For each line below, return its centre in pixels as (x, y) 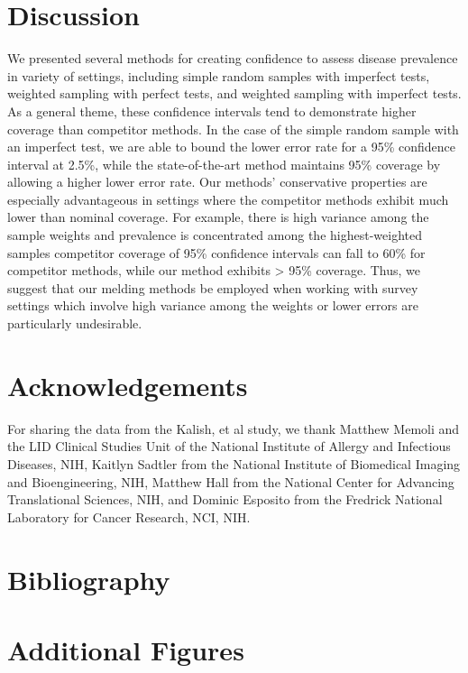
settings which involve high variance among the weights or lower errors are (213, 305)
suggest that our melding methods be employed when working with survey (213, 287)
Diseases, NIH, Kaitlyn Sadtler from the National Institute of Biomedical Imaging (234, 463)
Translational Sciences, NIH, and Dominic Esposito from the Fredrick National (225, 499)
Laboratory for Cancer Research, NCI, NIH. (129, 516)
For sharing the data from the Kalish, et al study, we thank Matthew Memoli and (234, 428)
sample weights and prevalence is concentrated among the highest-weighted (215, 235)
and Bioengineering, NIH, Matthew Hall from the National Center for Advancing (231, 481)
